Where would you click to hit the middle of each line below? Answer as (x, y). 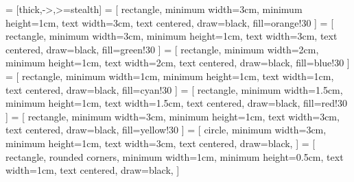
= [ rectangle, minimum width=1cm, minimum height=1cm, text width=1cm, (170, 76)
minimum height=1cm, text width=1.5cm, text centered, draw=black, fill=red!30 (176, 103)
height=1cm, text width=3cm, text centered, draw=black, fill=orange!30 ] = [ (170, 22)
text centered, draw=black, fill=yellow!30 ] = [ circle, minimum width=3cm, (166, 130)
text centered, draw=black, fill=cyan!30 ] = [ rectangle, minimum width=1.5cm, (174, 89)
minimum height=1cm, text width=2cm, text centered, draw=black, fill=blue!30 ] (178, 63)
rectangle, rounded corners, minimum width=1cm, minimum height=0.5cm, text (175, 156)
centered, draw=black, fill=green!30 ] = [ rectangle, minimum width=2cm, (162, 49)
